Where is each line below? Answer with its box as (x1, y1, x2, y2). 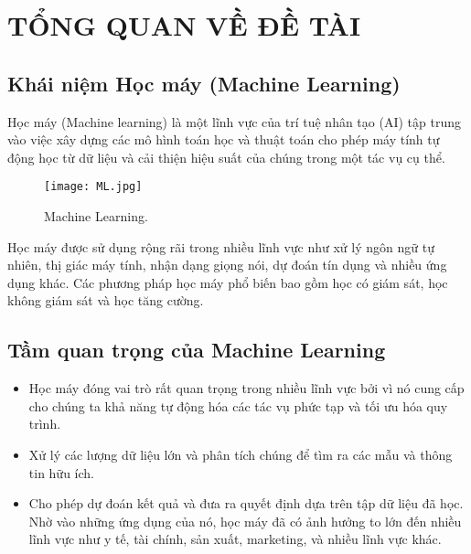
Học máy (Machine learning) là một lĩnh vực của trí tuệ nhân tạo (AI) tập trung (7, 112, 461, 131)
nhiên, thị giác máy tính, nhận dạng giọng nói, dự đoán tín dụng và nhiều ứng (7, 255, 447, 274)
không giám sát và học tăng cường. (7, 291, 204, 310)
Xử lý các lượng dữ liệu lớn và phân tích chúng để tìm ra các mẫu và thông (28, 444, 453, 463)
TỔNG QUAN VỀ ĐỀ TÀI (7, 6, 361, 44)
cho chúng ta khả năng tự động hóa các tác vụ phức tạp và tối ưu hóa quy (28, 396, 448, 415)
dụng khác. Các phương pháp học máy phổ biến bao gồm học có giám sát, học (7, 272, 448, 292)
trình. (28, 414, 61, 433)
